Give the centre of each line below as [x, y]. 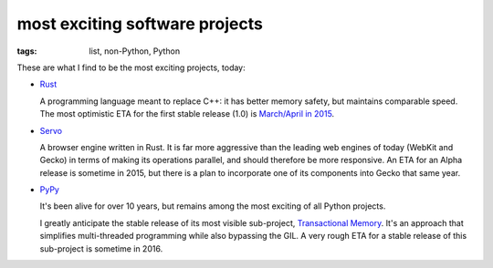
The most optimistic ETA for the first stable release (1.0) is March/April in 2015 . [187, 114]
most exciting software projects [140, 24]
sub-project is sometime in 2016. [101, 248]
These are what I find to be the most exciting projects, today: [131, 67]
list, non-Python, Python [135, 51]
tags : [27, 51]
